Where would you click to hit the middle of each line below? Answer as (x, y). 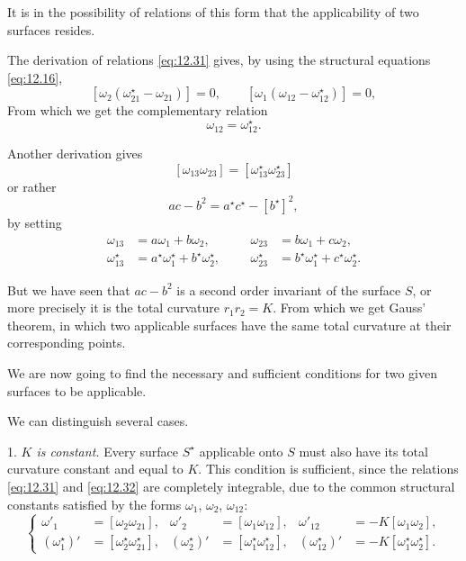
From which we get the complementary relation (138, 110)
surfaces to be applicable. (77, 390)
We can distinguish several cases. (98, 421)
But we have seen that (69, 290)
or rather (32, 186)
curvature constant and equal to (95, 469)
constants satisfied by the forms (94, 504)
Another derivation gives (75, 154)
